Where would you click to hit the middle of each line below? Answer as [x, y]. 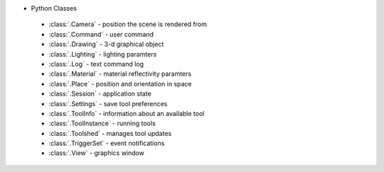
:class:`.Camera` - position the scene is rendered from [128, 24]
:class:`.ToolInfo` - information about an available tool [127, 113]
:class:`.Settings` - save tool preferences [108, 103]
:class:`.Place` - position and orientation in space [120, 84]
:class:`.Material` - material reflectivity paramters [120, 74]
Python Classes [54, 8]
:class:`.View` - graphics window [97, 153]
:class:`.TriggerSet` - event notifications [107, 143]
